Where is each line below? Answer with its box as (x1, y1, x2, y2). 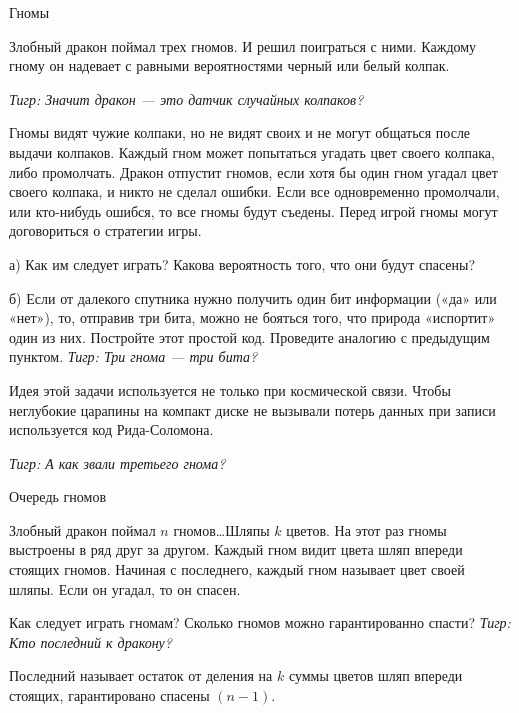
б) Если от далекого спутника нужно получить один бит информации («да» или (9, 287, 497, 308)
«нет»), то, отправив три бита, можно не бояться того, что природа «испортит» (9, 307, 496, 328)
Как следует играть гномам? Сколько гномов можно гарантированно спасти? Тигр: (9, 612, 511, 633)
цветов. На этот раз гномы (286, 519, 447, 540)
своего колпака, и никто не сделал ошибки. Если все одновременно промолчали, (9, 181, 500, 202)
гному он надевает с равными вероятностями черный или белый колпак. (9, 55, 450, 76)
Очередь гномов (9, 486, 107, 507)
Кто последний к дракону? (9, 631, 172, 652)
